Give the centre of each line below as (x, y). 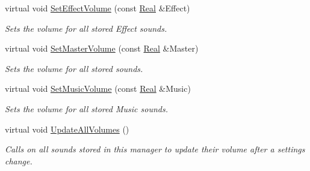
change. (19, 160)
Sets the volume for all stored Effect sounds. (86, 28)
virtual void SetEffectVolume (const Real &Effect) (98, 8)
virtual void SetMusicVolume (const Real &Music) (98, 88)
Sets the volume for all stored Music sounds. (86, 108)
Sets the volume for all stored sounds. (74, 68)
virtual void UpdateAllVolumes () (67, 129)
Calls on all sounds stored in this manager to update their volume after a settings (155, 149)
